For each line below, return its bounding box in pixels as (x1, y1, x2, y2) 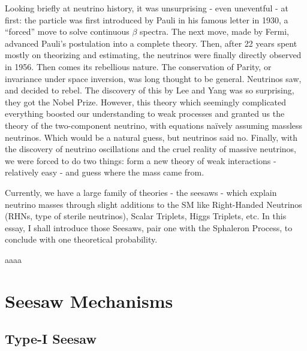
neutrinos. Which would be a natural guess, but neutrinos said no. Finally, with (5, 131, 298, 143)
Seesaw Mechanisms (5, 288, 173, 313)
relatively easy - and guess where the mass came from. (5, 166, 204, 178)
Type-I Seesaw (5, 329, 97, 348)
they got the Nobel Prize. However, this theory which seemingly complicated (5, 95, 287, 108)
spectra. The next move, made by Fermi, (140, 25, 289, 38)
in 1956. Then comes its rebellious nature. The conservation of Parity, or (5, 60, 272, 72)
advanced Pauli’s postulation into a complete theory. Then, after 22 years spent (5, 37, 297, 49)
